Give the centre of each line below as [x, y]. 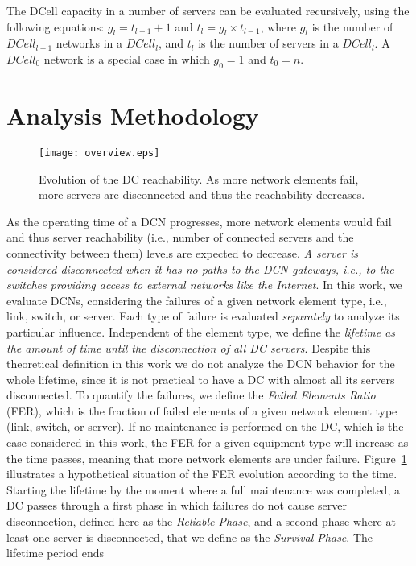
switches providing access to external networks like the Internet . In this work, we [204, 285]
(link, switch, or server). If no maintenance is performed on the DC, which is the [205, 426]
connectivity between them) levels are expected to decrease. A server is [182, 252]
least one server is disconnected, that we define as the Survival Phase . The [189, 537]
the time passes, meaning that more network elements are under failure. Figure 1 [207, 458]
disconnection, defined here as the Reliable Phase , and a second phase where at [201, 521]
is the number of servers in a [268, 43]
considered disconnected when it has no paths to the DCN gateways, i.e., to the [200, 269]
